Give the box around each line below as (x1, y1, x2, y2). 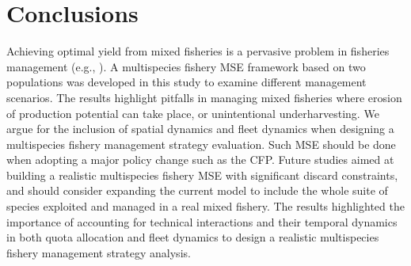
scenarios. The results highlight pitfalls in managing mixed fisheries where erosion (6, 89, 402, 105)
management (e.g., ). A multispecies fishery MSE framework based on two (6, 58, 366, 74)
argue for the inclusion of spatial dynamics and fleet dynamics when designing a (6, 120, 394, 137)
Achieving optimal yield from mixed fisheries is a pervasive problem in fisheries (6, 43, 390, 59)
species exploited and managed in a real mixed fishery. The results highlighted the (6, 198, 405, 215)
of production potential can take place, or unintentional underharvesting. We (6, 104, 379, 121)
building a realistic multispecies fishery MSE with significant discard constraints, (6, 166, 398, 183)
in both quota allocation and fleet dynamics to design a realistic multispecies (6, 229, 379, 245)
